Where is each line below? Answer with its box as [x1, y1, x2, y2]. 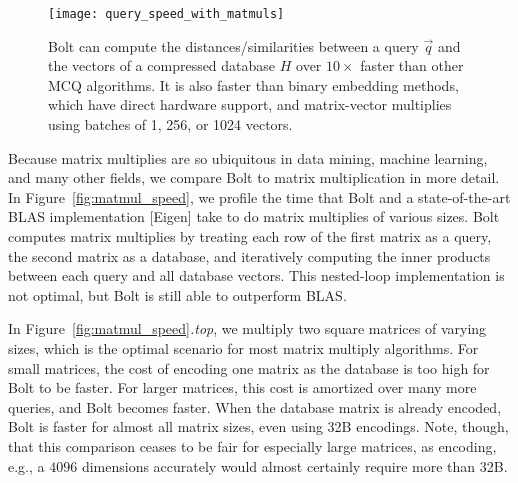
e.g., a [8, 455, 45, 476]
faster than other [360, 55, 464, 76]
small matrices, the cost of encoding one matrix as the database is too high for [8, 357, 490, 378]
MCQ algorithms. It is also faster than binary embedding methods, [48, 74, 459, 95]
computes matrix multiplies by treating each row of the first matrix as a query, [8, 226, 492, 246]
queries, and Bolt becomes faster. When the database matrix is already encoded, [8, 396, 502, 417]
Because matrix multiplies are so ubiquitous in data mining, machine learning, [8, 147, 488, 168]
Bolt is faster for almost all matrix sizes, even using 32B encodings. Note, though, [8, 416, 509, 437]
